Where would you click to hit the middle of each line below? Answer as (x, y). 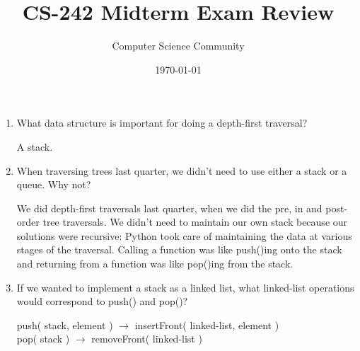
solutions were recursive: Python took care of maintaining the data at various (184, 235)
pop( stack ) (43, 339)
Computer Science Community (178, 46)
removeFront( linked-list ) (147, 339)
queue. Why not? (54, 184)
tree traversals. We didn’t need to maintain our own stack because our (195, 222)
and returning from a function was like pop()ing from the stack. (155, 264)
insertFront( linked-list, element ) (207, 324)
